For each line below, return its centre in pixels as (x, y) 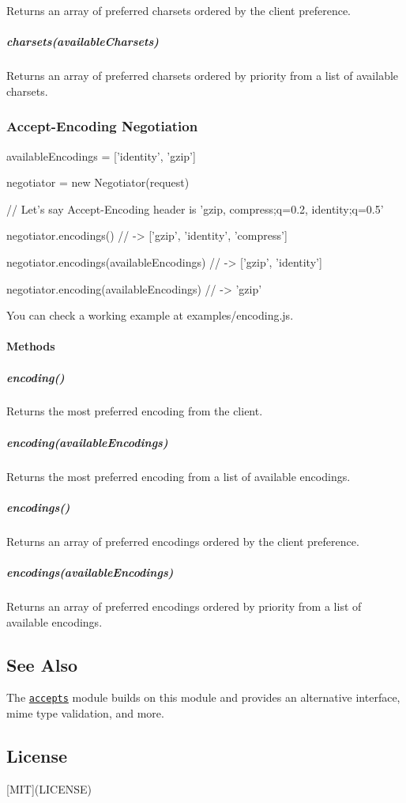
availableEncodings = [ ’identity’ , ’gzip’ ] (101, 155)
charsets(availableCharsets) (83, 42)
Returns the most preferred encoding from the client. (135, 411)
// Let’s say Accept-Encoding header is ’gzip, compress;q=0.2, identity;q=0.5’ (195, 208)
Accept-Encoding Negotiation (102, 126)
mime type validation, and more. (85, 712)
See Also (42, 664)
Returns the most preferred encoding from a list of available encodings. (179, 476)
